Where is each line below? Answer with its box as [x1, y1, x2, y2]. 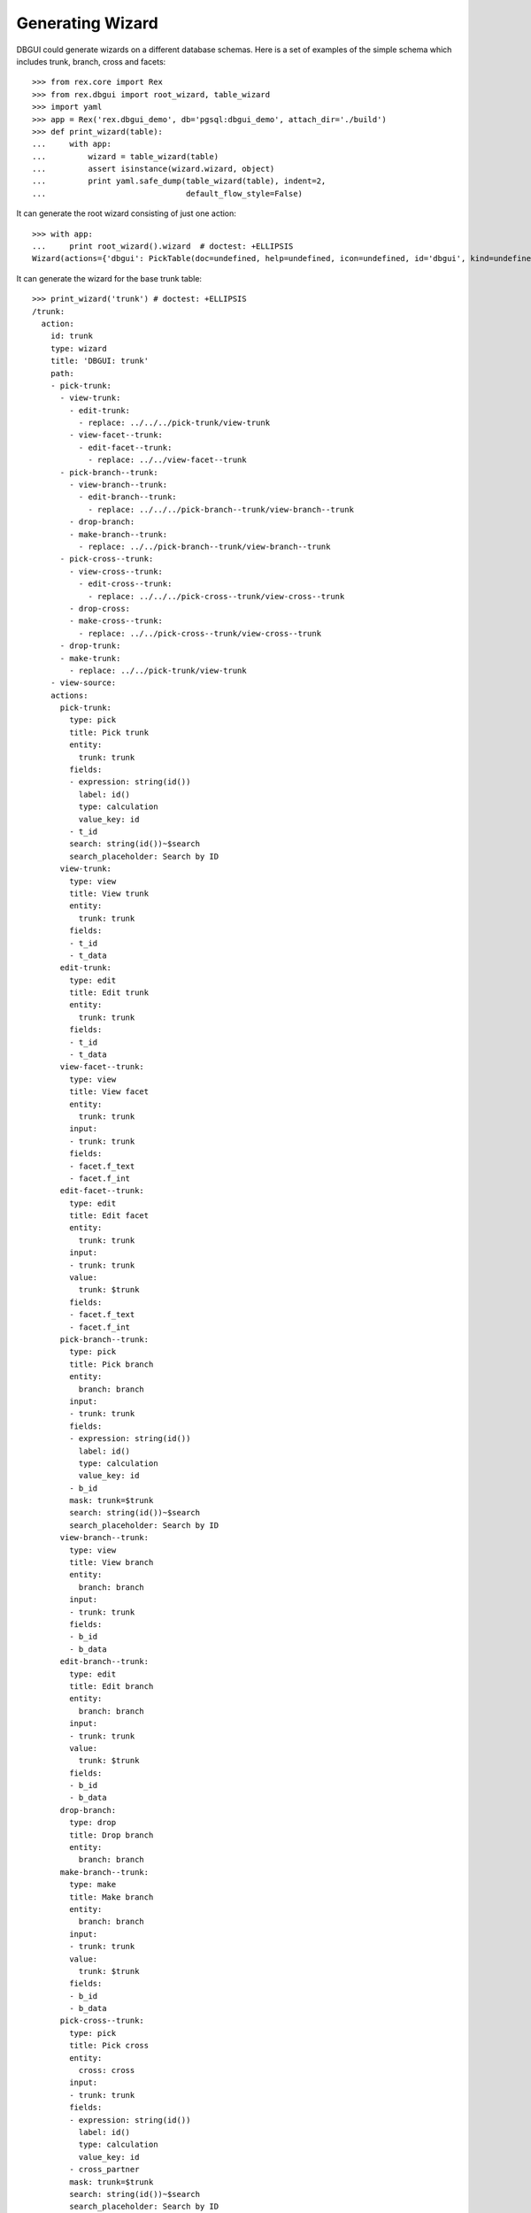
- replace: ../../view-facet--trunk [88, 455, 247, 465]
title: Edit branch [69, 1681, 154, 1691]
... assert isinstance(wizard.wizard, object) [32, 164, 275, 174]
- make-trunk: [59, 653, 121, 663]
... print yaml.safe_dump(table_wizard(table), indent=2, [32, 176, 327, 186]
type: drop [69, 1817, 117, 1828]
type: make [69, 1879, 117, 1890]
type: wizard [50, 343, 107, 353]
